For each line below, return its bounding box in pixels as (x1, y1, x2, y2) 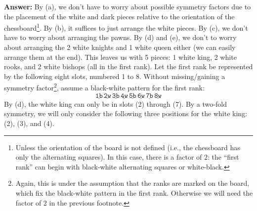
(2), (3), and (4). (4, 118, 54, 128)
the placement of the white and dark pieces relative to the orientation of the (4, 11, 235, 21)
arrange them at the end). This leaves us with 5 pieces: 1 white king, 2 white (4, 51, 237, 62)
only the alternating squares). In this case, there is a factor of (15, 152, 202, 162)
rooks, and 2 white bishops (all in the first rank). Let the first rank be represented (4, 61, 253, 72)
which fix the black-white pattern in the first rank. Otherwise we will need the (15, 188, 253, 198)
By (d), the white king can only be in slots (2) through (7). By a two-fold (4, 98, 227, 109)
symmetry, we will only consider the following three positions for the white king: (4, 108, 248, 119)
